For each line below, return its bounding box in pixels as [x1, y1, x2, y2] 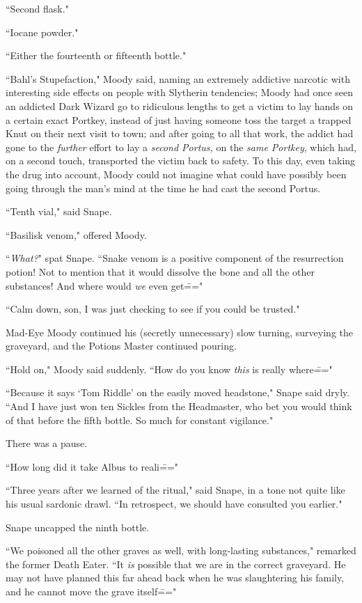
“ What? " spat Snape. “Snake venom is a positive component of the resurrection [6, 251, 344, 265]
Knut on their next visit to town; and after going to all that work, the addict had [6, 126, 354, 141]
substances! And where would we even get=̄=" [6, 278, 203, 292]
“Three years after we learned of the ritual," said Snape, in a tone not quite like [6, 483, 345, 497]
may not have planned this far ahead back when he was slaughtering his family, [6, 570, 345, 585]
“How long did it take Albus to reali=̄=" [6, 459, 179, 473]
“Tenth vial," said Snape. [6, 204, 112, 219]
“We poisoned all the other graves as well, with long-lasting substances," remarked [6, 543, 356, 558]
